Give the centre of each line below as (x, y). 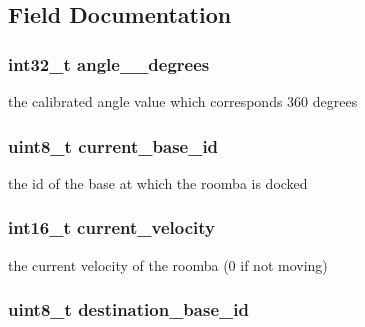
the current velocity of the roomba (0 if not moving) (168, 264)
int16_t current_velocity (111, 227)
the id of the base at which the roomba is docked (158, 182)
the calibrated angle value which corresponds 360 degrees (183, 101)
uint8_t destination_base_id (128, 309)
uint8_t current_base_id (113, 145)
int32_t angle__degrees (109, 63)
